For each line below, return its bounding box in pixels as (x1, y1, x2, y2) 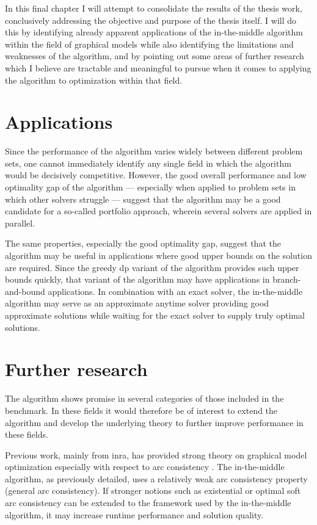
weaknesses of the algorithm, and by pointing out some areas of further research (5, 49, 304, 62)
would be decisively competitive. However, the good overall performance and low (5, 168, 307, 181)
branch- (272, 273, 301, 286)
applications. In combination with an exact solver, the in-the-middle (48, 284, 303, 297)
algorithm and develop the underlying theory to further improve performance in (5, 416, 304, 429)
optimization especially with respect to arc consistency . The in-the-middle (5, 460, 285, 473)
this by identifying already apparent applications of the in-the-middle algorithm (5, 26, 304, 38)
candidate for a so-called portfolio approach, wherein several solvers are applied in (5, 205, 312, 217)
